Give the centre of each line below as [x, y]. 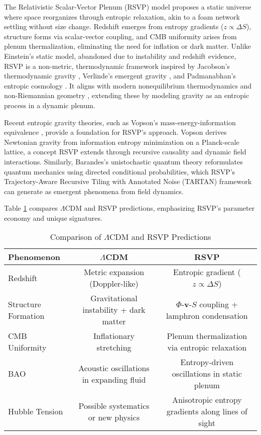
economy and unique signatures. [53, 217]
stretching [114, 347]
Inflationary [114, 336]
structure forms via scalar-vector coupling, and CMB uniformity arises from [120, 36]
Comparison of [76, 237]
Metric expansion [114, 272]
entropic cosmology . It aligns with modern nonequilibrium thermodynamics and [128, 85]
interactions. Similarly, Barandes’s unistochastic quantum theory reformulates [123, 161]
